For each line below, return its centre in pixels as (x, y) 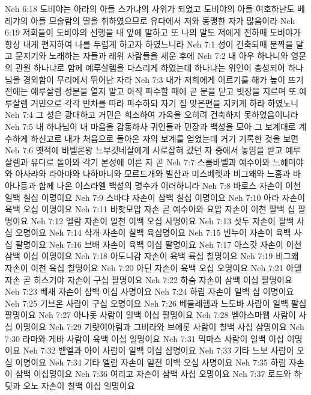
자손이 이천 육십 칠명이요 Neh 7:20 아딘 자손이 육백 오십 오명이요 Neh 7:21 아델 (153, 268)
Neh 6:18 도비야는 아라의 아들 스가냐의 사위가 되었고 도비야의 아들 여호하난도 (150, 8)
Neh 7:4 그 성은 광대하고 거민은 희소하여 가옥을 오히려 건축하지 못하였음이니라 (152, 115)
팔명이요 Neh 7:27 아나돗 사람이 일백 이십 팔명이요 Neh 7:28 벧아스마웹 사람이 (150, 315)
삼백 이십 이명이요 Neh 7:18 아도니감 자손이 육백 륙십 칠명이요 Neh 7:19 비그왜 (152, 256)
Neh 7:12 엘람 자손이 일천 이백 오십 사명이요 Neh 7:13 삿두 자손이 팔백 (162, 220)
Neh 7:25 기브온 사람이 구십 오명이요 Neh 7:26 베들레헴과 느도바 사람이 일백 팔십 (156, 303)
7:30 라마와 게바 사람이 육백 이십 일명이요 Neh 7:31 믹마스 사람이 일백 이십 (145, 338)
